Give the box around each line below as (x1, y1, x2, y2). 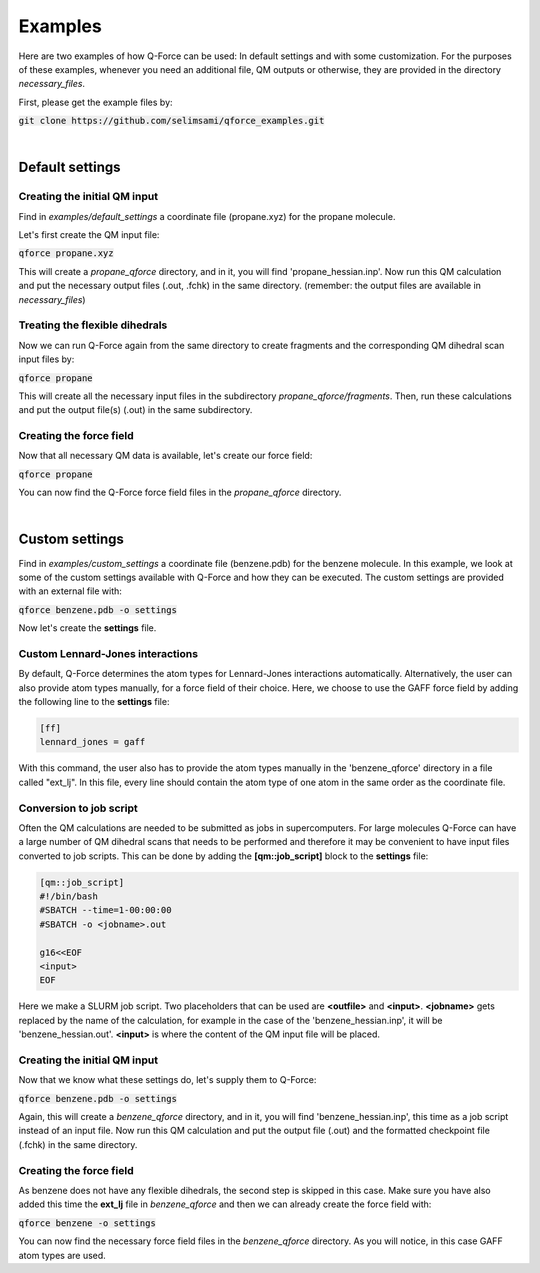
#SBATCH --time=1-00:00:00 (39, 905, 172, 916)
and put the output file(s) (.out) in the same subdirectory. (18, 404, 253, 416)
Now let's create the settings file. (18, 622, 157, 634)
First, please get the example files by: (18, 96, 174, 108)
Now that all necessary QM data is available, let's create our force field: (18, 450, 313, 462)
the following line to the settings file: (18, 696, 170, 708)
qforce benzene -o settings (18, 1217, 157, 1229)
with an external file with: (18, 585, 122, 597)
